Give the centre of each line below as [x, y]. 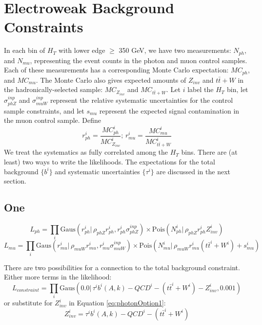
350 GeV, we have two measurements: [175, 50]
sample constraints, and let [44, 110]
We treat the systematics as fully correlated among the [86, 152]
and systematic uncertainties [97, 171]
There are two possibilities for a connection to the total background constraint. [122, 267]
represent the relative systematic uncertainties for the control [141, 100]
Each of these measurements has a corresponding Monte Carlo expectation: [116, 70]
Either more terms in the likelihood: [58, 277]
